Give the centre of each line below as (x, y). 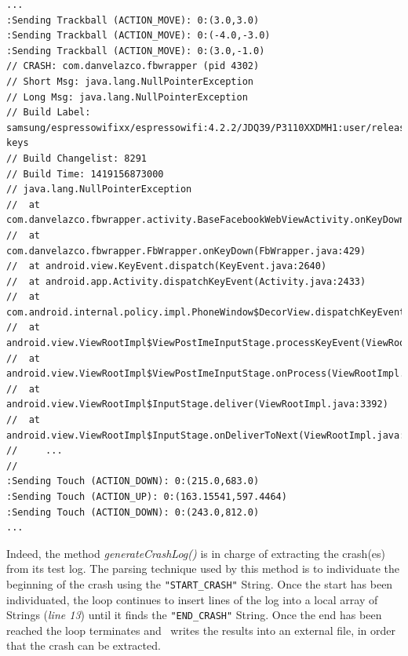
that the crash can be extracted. (84, 645)
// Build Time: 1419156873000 (85, 174)
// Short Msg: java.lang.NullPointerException (130, 81)
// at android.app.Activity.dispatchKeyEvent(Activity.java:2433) (186, 281)
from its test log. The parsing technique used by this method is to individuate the (203, 569)
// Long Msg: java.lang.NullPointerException (127, 97)
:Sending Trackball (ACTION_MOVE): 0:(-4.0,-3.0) (138, 36)
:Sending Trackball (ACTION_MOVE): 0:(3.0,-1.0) (136, 51)
